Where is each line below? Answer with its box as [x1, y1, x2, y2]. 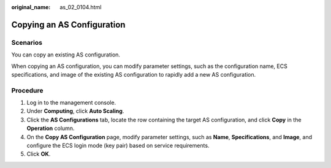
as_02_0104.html [59, 4, 102, 10]
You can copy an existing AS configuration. [11, 51, 121, 58]
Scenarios [11, 38, 43, 47]
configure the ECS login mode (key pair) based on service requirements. [26, 142, 210, 150]
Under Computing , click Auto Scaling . [26, 107, 124, 115]
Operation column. [26, 124, 75, 132]
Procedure [11, 86, 44, 94]
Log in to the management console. [26, 99, 116, 107]
